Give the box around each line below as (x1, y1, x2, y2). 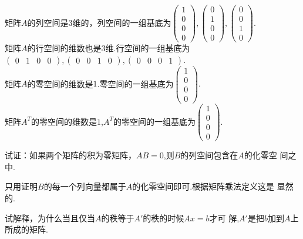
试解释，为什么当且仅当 (5, 211, 95, 224)
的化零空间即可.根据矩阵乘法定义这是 (132, 180, 275, 192)
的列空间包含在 (180, 149, 238, 161)
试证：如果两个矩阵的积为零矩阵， (5, 149, 136, 161)
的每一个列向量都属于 (43, 180, 126, 192)
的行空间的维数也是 (27, 42, 102, 54)
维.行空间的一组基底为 (105, 42, 190, 54)
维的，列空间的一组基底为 (72, 16, 171, 28)
